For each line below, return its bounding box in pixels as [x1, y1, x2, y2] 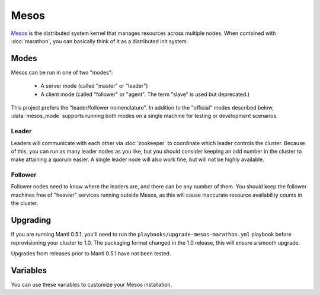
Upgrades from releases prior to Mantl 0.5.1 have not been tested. [11, 249, 171, 257]
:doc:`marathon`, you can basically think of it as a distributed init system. [11, 37, 188, 44]
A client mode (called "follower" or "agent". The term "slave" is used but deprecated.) [40, 91, 250, 98]
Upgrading [11, 215, 52, 225]
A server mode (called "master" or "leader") [40, 82, 148, 89]
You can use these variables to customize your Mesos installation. [11, 281, 172, 288]
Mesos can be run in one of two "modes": [11, 69, 113, 76]
